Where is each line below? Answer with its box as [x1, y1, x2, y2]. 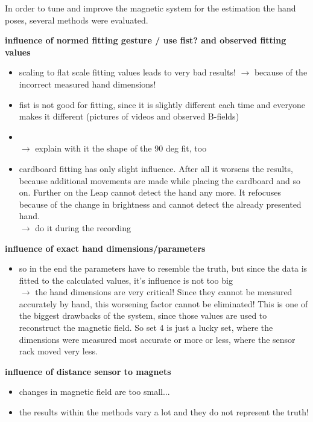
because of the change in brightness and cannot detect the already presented [19, 197, 302, 210]
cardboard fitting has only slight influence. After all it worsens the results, [19, 162, 293, 174]
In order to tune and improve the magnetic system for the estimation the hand [5, 2, 296, 14]
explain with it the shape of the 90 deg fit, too [35, 142, 207, 155]
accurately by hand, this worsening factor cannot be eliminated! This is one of [19, 297, 308, 310]
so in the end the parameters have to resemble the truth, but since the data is [19, 262, 308, 275]
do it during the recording [35, 221, 131, 234]
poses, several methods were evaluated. [5, 13, 148, 26]
